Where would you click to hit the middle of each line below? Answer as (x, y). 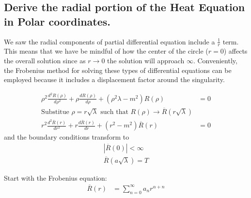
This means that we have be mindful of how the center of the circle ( (106, 51)
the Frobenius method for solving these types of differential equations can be (118, 70)
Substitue (55, 112)
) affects (235, 51)
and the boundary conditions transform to (67, 137)
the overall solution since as (45, 61)
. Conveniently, (215, 61)
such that (114, 112)
